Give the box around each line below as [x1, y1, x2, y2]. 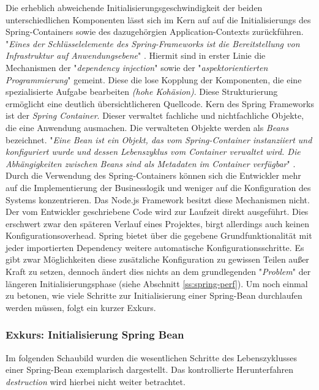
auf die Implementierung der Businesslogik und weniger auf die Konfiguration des [6, 181, 311, 193]
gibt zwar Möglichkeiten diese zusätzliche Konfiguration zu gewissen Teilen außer [6, 253, 309, 266]
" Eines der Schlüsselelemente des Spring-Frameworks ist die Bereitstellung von [6, 37, 300, 50]
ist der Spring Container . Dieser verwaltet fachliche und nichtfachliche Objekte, [6, 109, 304, 122]
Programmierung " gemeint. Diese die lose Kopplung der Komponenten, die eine [6, 73, 302, 86]
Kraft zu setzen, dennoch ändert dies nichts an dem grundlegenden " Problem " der [6, 265, 311, 278]
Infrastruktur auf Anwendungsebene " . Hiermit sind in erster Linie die [6, 49, 266, 62]
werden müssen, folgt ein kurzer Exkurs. [6, 301, 156, 313]
